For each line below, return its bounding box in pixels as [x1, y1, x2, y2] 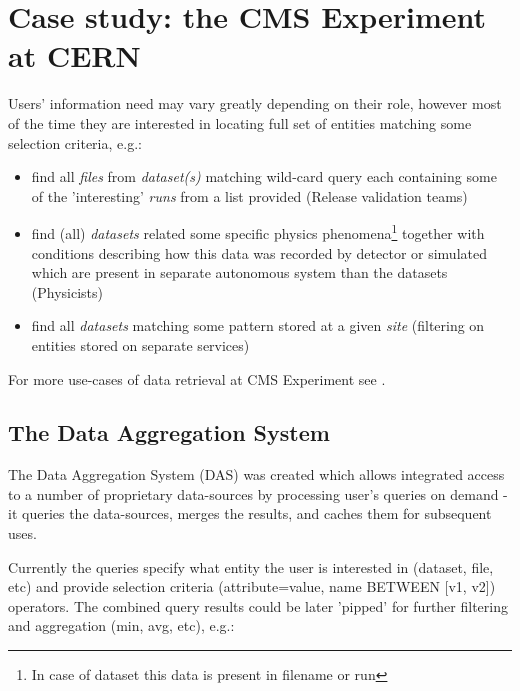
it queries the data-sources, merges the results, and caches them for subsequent [8, 503, 492, 524]
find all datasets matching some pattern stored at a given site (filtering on [31, 315, 485, 336]
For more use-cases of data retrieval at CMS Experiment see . [8, 368, 386, 389]
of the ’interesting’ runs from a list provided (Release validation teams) [31, 185, 468, 206]
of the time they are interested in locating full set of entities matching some [8, 112, 472, 133]
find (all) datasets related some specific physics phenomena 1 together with [31, 220, 485, 243]
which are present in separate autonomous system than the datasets [31, 262, 448, 283]
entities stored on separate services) [31, 334, 250, 355]
